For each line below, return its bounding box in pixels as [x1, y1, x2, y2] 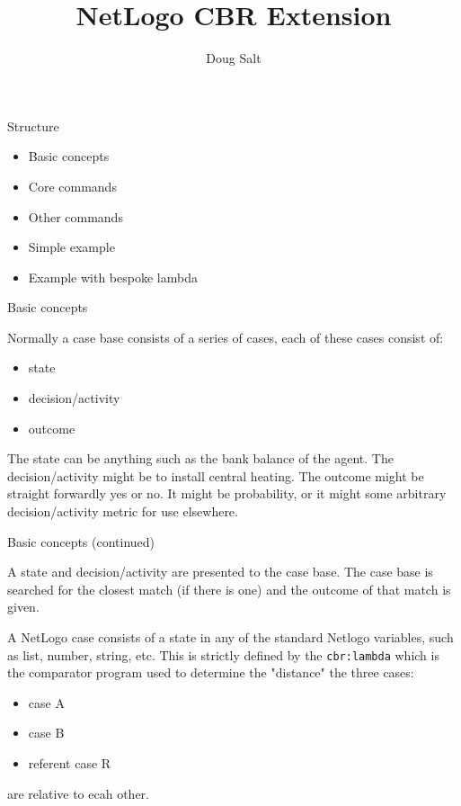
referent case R [28, 754, 111, 773]
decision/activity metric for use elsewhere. [7, 502, 238, 521]
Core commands [28, 176, 117, 195]
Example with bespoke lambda [28, 267, 198, 286]
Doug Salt [206, 49, 262, 67]
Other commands [28, 207, 123, 226]
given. [7, 597, 40, 616]
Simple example [28, 237, 115, 256]
